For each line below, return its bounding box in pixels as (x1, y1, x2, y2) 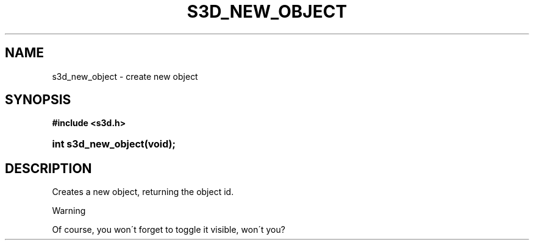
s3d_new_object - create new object (52, 71, 198, 82)
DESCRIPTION (5, 160, 92, 176)
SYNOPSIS (5, 92, 71, 108)
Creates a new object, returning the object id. (52, 186, 234, 197)
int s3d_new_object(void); (52, 138, 176, 151)
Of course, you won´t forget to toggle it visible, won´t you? (52, 224, 285, 235)
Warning (52, 205, 86, 216)
